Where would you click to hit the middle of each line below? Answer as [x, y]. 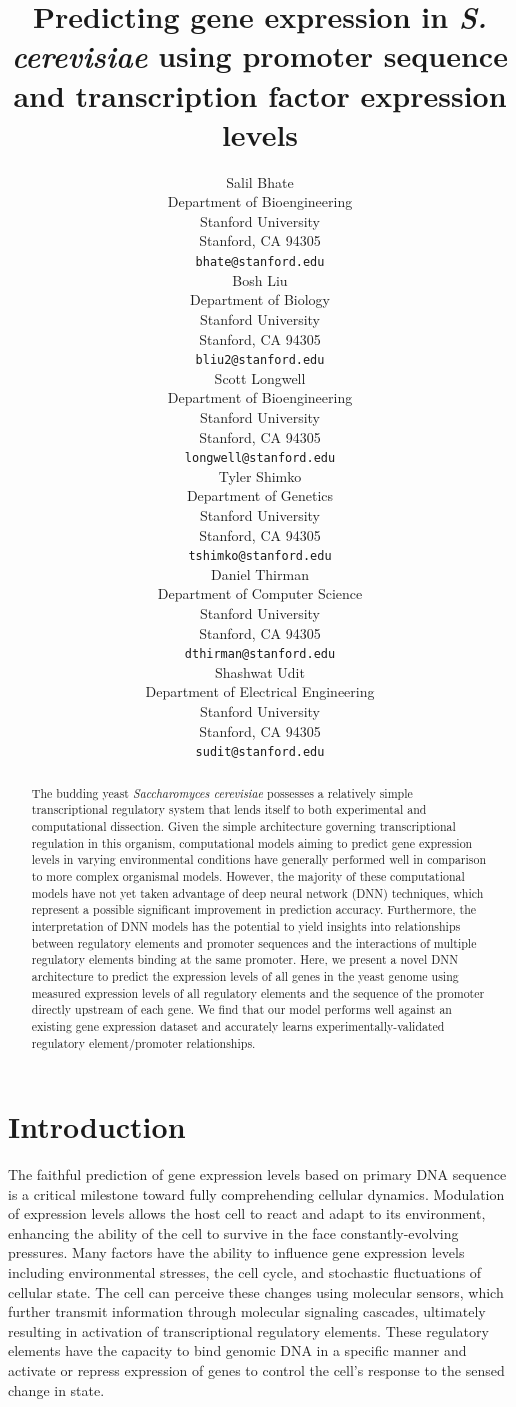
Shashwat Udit [260, 671]
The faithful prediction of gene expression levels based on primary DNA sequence [257, 1174]
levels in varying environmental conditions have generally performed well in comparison [259, 859]
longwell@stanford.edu [260, 458]
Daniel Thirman [260, 573]
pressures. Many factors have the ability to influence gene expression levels [236, 1252]
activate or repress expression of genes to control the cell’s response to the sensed [256, 1370]
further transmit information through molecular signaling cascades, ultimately [247, 1311]
